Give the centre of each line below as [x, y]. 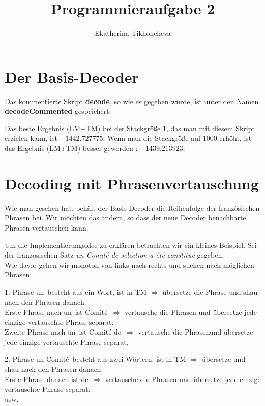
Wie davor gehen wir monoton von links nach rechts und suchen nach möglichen [129, 264]
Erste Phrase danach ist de [47, 379]
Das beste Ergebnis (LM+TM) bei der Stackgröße [83, 128]
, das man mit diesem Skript [210, 128]
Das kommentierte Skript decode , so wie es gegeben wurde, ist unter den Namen [132, 101]
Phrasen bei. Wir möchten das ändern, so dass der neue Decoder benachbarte [125, 218]
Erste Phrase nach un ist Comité [56, 312]
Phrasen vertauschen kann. [47, 227]
